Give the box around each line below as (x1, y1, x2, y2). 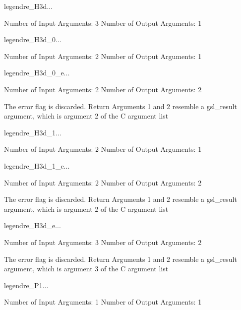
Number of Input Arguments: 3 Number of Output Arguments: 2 (4, 237, 202, 247)
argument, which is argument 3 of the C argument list (4, 263, 169, 274)
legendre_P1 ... (4, 280, 49, 290)
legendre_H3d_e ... (4, 220, 61, 231)
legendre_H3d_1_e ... (4, 160, 70, 171)
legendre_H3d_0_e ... (4, 67, 70, 78)
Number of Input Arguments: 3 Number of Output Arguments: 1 (4, 17, 202, 28)
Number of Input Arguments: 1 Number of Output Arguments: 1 (4, 297, 202, 307)
